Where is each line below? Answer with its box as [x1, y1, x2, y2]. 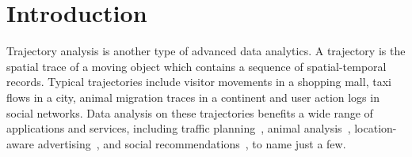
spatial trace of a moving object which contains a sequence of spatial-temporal [6, 58, 387, 74]
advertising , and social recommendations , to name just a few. [37, 135, 346, 151]
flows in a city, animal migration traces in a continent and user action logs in [6, 88, 380, 105]
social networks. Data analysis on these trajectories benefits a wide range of [6, 104, 373, 121]
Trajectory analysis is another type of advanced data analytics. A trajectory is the [6, 43, 406, 59]
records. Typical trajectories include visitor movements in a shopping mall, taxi [6, 73, 391, 90]
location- [354, 120, 397, 136]
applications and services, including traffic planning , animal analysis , [6, 120, 351, 136]
